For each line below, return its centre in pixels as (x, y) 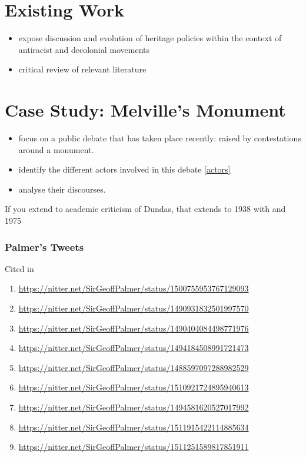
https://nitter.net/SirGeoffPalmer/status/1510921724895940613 (134, 387)
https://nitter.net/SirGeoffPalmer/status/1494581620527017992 (134, 407)
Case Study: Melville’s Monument (145, 110)
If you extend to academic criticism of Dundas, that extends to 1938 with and (145, 209)
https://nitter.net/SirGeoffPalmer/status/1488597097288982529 (134, 367)
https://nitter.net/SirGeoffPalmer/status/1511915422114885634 (134, 427)
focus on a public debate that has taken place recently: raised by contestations (160, 138)
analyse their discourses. (62, 189)
